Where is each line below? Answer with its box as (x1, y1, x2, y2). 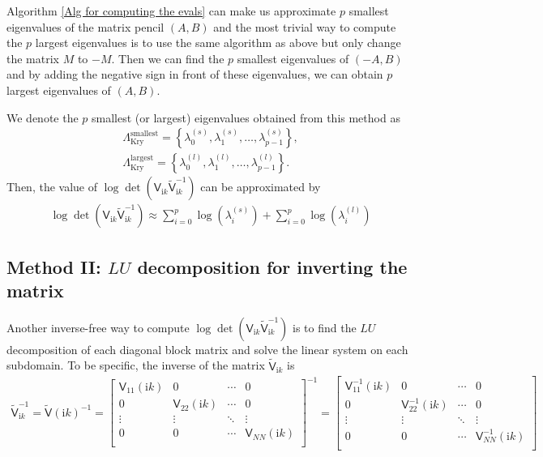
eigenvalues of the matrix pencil (6, 18, 165, 35)
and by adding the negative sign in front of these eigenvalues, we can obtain (6, 66, 383, 83)
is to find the (293, 318, 357, 335)
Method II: (6, 254, 101, 279)
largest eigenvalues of (6, 81, 111, 98)
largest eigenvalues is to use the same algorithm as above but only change (35, 34, 401, 51)
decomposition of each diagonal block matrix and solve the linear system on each (6, 340, 408, 357)
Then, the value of (6, 178, 97, 195)
